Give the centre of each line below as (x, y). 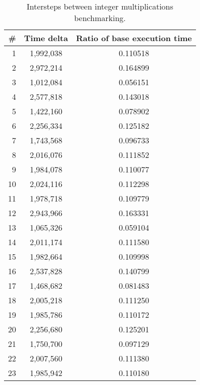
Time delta (46, 38)
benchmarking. (100, 18)
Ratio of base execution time (134, 38)
